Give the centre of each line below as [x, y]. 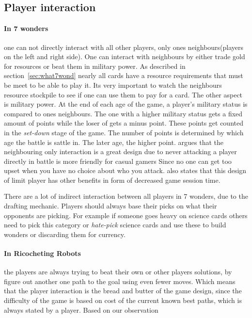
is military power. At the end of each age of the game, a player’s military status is [126, 104]
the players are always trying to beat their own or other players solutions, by [118, 272]
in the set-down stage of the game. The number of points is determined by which [124, 132]
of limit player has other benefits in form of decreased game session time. [112, 180]
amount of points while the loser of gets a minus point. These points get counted [124, 123]
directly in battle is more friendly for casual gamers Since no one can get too [118, 161]
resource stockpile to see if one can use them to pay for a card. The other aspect [123, 94]
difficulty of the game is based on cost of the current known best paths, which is [123, 300]
